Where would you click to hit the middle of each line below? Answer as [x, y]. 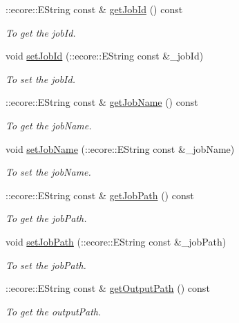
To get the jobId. [41, 32]
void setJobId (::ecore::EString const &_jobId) [105, 56]
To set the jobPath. [46, 265]
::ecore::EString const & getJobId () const [94, 9]
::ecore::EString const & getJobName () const [102, 102]
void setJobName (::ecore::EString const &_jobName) [120, 148]
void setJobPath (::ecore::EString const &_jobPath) [116, 241]
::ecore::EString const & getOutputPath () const [108, 288]
